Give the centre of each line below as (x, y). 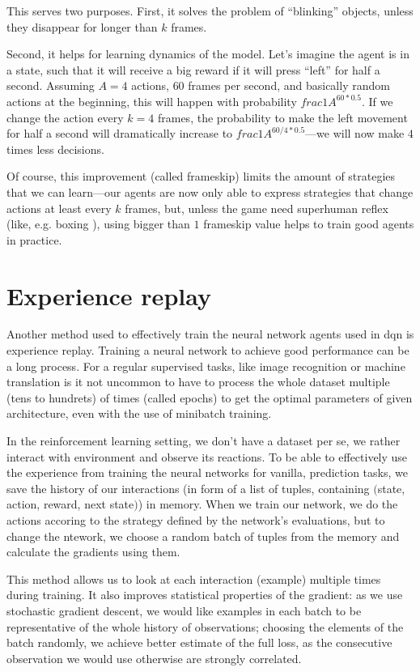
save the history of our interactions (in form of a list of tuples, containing (188, 488)
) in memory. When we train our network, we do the (268, 504)
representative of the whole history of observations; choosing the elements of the (205, 626)
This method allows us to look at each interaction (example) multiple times (194, 578)
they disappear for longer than (82, 26)
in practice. (34, 239)
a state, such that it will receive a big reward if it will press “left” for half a (193, 69)
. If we (377, 101)
